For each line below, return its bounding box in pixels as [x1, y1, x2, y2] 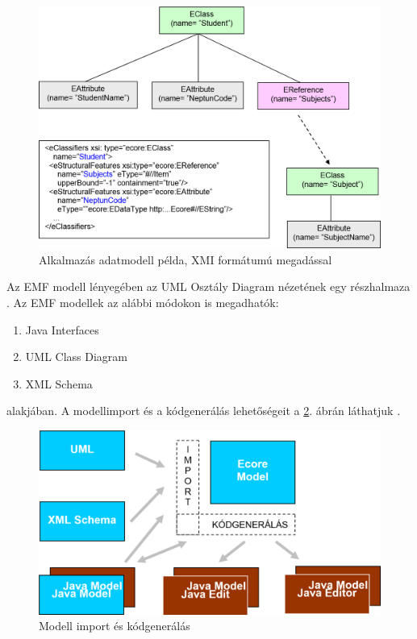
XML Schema [25, 375, 93, 392]
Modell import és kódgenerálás [39, 617, 190, 634]
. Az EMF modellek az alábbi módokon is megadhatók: [6, 293, 279, 310]
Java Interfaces [25, 321, 99, 338]
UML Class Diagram [25, 348, 127, 365]
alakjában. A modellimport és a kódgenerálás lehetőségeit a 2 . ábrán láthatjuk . [6, 402, 401, 419]
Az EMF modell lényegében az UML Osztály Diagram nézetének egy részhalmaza [6, 278, 411, 295]
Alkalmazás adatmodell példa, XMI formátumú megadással [39, 251, 332, 268]
